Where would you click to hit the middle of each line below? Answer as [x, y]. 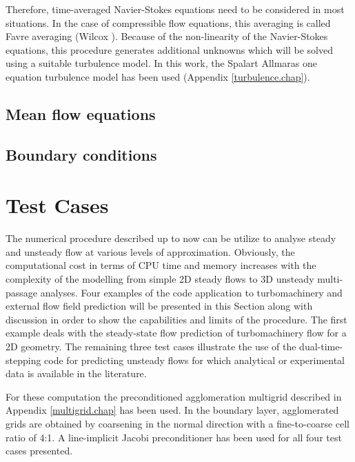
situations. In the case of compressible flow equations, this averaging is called [168, 22]
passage [22, 292]
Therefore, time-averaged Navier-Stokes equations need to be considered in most [175, 9]
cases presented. [39, 451]
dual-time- [321, 346]
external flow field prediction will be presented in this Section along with [159, 306]
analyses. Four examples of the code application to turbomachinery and [191, 292]
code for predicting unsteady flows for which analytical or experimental [195, 360]
